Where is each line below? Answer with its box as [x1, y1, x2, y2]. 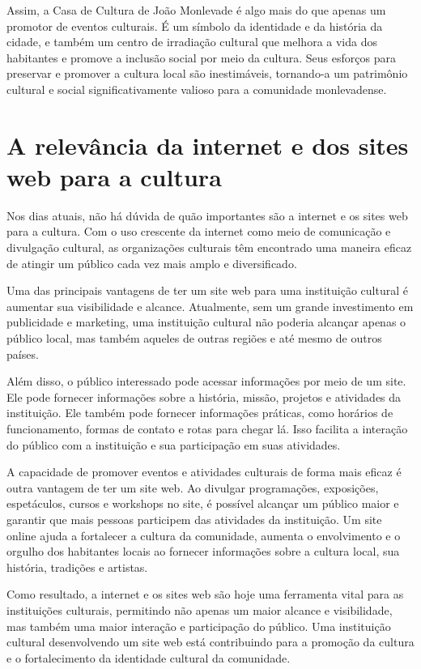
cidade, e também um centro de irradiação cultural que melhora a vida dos [6, 33, 377, 50]
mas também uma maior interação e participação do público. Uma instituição [6, 617, 391, 634]
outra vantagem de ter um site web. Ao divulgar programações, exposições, [6, 479, 379, 496]
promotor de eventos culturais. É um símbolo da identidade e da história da [6, 17, 383, 34]
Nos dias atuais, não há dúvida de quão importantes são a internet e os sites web [6, 207, 408, 224]
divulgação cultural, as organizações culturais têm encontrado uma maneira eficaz [6, 239, 412, 256]
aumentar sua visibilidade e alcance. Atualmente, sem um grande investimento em [6, 297, 414, 314]
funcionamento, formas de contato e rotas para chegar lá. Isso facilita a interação [6, 420, 408, 437]
